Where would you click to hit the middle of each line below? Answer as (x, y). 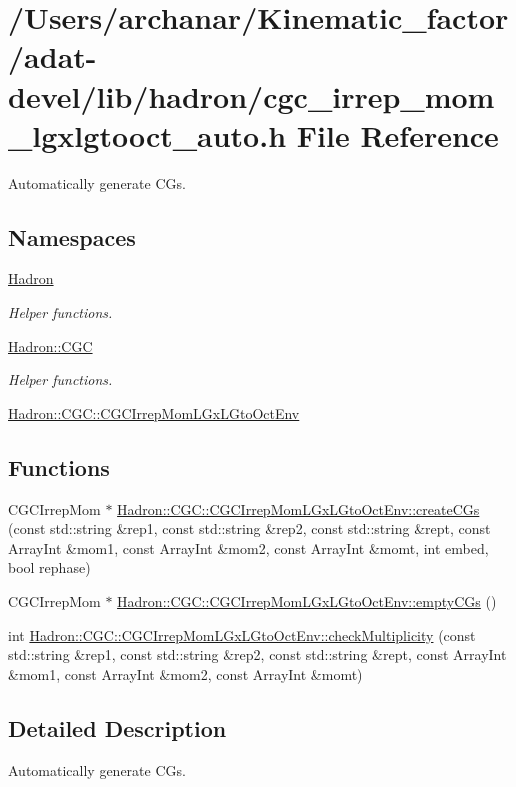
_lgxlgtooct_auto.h (147, 134)
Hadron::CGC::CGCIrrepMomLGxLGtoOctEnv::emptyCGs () (307, 601)
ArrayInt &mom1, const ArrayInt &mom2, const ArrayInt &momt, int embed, (248, 547)
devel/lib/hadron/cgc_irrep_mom (251, 95)
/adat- (52, 56)
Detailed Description (117, 727)
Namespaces (72, 236)
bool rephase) (49, 567)
